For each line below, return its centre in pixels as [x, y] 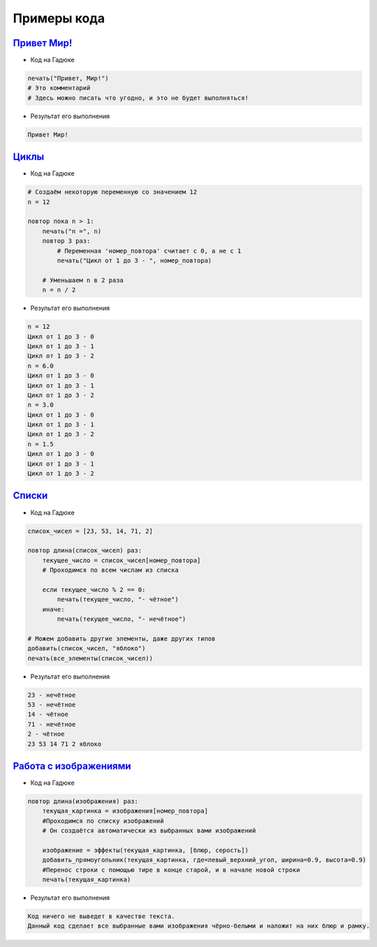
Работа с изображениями [72, 766]
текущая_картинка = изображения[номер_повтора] [125, 811]
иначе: [53, 609]
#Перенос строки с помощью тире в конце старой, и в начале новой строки [171, 870]
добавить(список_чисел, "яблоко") [87, 648]
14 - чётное [48, 714]
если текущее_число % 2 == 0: [94, 590]
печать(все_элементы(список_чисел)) [90, 658]
